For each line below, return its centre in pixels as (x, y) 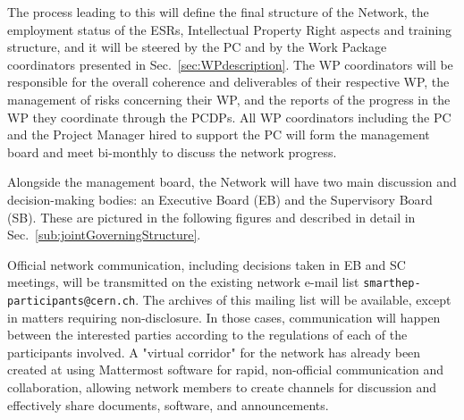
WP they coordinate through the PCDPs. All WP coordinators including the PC (229, 117)
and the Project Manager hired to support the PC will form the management (219, 134)
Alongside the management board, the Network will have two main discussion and (232, 182)
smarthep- (392, 284)
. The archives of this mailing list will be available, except (293, 299)
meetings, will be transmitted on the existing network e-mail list (183, 282)
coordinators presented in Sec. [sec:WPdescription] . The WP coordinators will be (230, 64)
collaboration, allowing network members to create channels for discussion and (222, 387)
